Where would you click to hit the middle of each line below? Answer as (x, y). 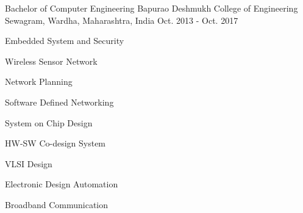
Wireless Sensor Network (51, 61)
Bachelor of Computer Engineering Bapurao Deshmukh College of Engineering (151, 8)
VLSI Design (29, 163)
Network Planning (39, 81)
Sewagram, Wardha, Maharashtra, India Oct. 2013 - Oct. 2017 (122, 20)
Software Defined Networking (59, 102)
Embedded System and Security (65, 41)
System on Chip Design (49, 122)
